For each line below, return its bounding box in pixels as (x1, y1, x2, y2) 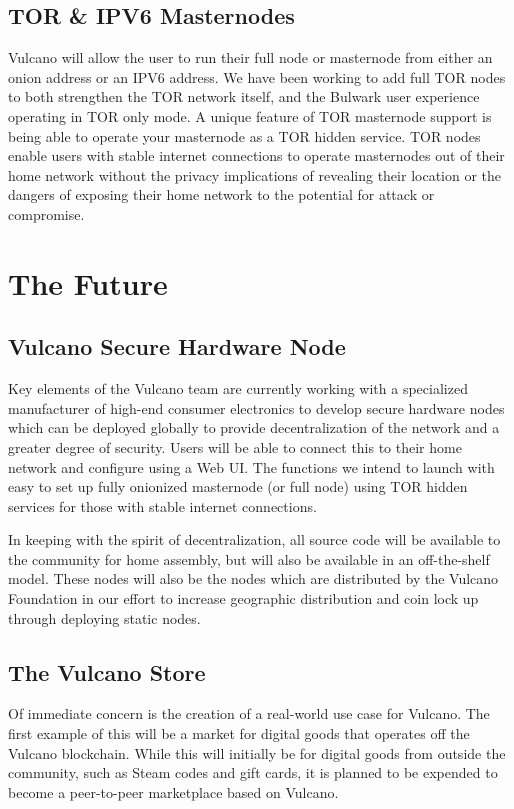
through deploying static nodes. (8, 607, 201, 628)
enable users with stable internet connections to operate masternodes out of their (8, 145, 505, 166)
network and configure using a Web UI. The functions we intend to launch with (8, 456, 495, 477)
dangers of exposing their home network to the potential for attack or (8, 184, 435, 205)
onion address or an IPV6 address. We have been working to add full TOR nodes (8, 66, 506, 87)
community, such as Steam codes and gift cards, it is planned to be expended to (8, 762, 498, 783)
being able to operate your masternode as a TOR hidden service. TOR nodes (8, 125, 481, 146)
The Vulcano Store (8, 656, 206, 687)
